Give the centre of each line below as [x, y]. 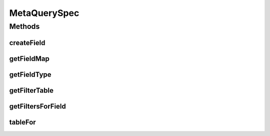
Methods [24, 26]
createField [27, 43]
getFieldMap [29, 59]
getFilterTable [31, 90]
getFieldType [30, 74]
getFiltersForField [37, 106]
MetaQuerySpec [44, 13]
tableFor [22, 122]
